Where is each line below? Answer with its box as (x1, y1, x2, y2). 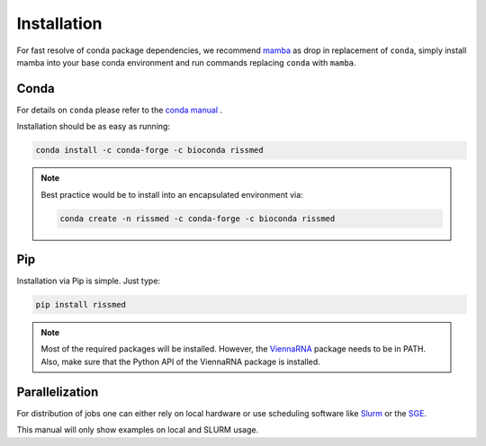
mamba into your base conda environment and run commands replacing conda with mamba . (16, 57, 356, 67)
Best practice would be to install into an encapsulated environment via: (40, 189, 303, 200)
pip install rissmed (35, 299, 126, 310)
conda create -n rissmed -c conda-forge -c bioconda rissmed (59, 213, 336, 224)
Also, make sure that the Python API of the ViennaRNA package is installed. (40, 356, 321, 367)
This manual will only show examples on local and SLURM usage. (16, 424, 259, 435)
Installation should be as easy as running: (16, 121, 171, 132)
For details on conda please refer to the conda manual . (16, 104, 223, 115)
